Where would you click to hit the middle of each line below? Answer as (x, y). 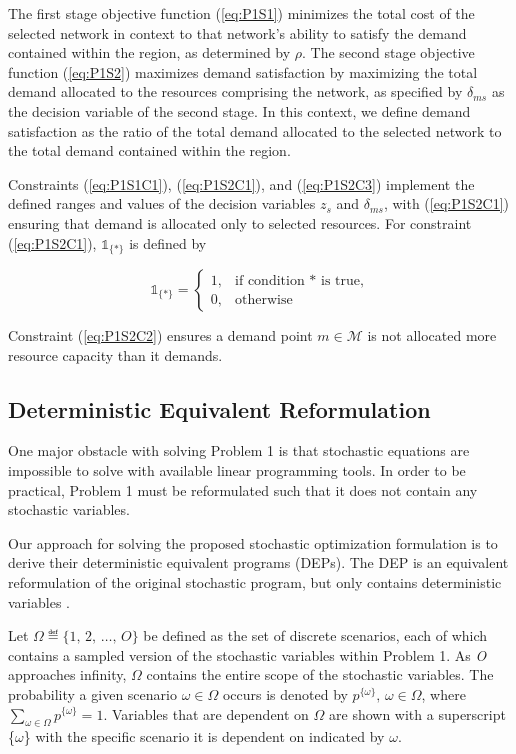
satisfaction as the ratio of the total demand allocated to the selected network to (255, 130)
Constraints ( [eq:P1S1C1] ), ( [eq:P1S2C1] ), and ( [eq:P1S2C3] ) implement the (241, 183)
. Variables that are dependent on (206, 713)
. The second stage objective (388, 52)
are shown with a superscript (417, 713)
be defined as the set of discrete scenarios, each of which (315, 635)
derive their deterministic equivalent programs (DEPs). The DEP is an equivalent (258, 562)
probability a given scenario (92, 693)
